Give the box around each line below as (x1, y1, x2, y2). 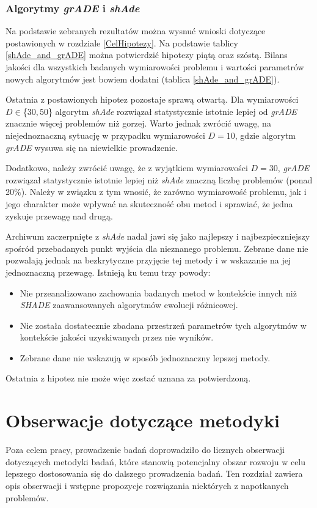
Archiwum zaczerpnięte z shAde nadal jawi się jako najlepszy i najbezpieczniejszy (5, 230, 310, 243)
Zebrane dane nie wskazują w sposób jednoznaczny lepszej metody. (20, 351, 271, 364)
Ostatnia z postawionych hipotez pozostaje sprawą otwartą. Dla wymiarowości (5, 93, 299, 106)
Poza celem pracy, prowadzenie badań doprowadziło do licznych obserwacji (5, 443, 285, 456)
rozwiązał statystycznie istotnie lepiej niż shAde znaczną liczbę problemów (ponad (5, 173, 313, 186)
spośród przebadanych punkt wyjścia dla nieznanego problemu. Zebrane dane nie (5, 241, 308, 254)
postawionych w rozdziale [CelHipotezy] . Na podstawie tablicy (5, 36, 238, 49)
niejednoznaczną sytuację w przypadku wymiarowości (5, 128, 205, 141)
